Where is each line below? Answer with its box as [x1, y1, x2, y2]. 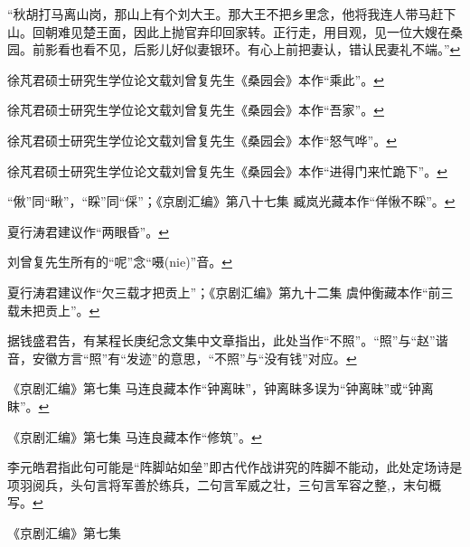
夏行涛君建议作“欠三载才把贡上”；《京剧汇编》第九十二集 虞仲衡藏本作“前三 [7, 282, 454, 301]
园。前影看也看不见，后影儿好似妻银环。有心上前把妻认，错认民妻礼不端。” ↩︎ [7, 40, 461, 59]
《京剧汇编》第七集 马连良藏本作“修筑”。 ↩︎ [7, 427, 262, 446]
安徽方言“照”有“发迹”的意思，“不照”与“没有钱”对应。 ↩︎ [32, 348, 357, 367]
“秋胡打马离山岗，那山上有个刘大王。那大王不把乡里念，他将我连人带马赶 [7, 5, 444, 23]
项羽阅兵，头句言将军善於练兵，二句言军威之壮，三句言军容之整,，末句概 [7, 475, 441, 494]
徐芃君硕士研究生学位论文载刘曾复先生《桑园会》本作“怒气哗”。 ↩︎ [7, 130, 397, 149]
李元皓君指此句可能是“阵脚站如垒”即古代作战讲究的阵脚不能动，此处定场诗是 [7, 457, 463, 476]
